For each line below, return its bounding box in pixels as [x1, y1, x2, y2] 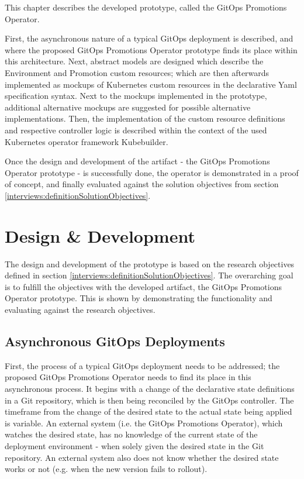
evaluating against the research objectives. [5, 304, 156, 315]
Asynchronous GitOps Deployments [5, 332, 225, 350]
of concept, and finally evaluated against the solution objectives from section [5, 178, 279, 190]
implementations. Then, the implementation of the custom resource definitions [5, 112, 285, 125]
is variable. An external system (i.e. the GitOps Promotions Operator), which [5, 416, 283, 429]
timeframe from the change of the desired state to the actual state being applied [5, 405, 292, 418]
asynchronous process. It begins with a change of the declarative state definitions [5, 382, 295, 394]
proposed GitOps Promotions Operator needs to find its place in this [5, 371, 251, 383]
